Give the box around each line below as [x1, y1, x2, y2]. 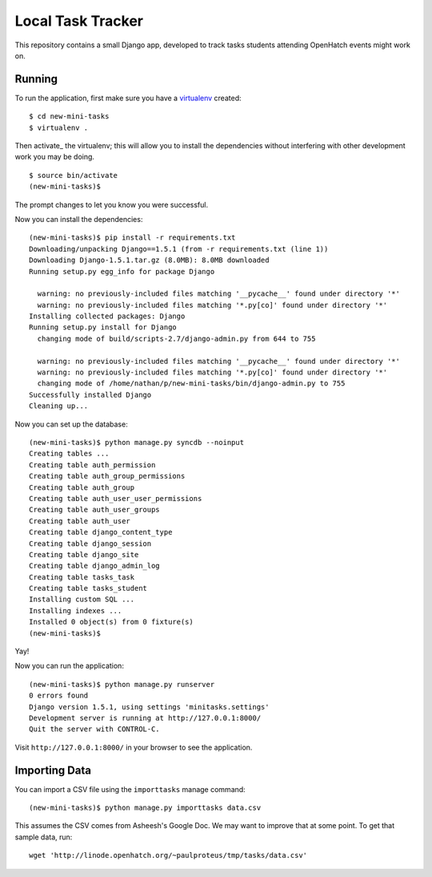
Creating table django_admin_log [29, 561, 160, 571]
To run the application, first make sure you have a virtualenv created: [14, 93, 242, 103]
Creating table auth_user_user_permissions [29, 494, 202, 503]
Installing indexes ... [29, 606, 122, 615]
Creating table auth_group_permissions [29, 471, 186, 481]
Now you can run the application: [14, 661, 124, 671]
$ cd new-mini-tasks [29, 112, 110, 121]
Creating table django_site [29, 550, 139, 559]
